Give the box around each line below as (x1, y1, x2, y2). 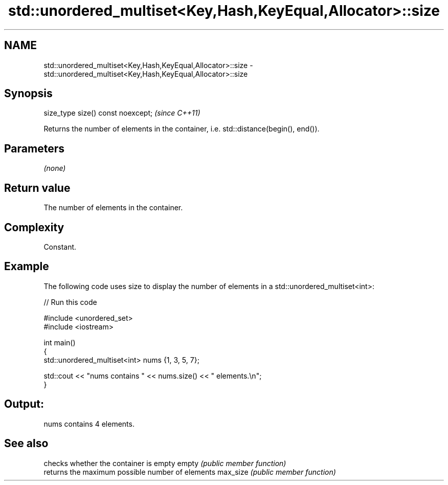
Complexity (4, 221, 64, 234)
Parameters (4, 142, 64, 155)
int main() (43, 338, 76, 347)
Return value (4, 181, 71, 194)
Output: (4, 398, 44, 411)
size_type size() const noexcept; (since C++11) (43, 108, 200, 118)
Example (4, 260, 49, 273)
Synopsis (4, 87, 53, 100)
